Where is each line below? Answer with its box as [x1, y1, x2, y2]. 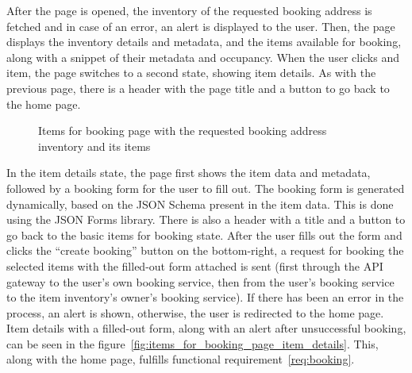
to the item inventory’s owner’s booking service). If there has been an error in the [6, 289, 404, 306]
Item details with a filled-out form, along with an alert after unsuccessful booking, [6, 320, 406, 336]
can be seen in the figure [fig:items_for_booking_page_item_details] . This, [6, 335, 379, 352]
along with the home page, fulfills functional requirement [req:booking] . [6, 351, 355, 367]
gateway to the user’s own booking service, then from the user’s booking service [6, 273, 395, 290]
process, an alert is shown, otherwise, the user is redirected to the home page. [6, 304, 384, 321]
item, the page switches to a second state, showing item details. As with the [6, 64, 376, 81]
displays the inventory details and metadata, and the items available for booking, [6, 33, 402, 50]
